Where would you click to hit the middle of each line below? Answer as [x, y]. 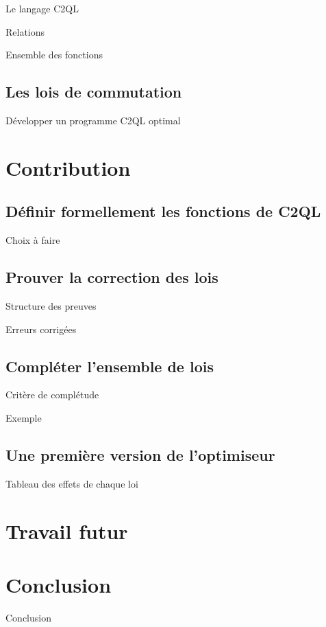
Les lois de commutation [94, 92]
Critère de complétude [52, 395]
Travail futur [67, 531]
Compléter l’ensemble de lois [110, 366]
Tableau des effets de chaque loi [72, 483]
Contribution [68, 167]
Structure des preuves [51, 305]
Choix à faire [33, 240]
